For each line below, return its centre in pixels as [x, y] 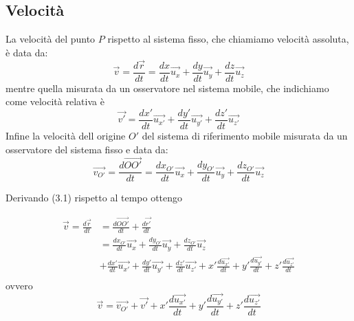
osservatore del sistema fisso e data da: [87, 149]
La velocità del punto [51, 39]
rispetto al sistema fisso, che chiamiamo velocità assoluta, [228, 39]
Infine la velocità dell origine [66, 135]
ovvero [19, 285]
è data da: [27, 52]
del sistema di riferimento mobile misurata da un [245, 135]
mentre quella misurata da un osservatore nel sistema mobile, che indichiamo [167, 88]
